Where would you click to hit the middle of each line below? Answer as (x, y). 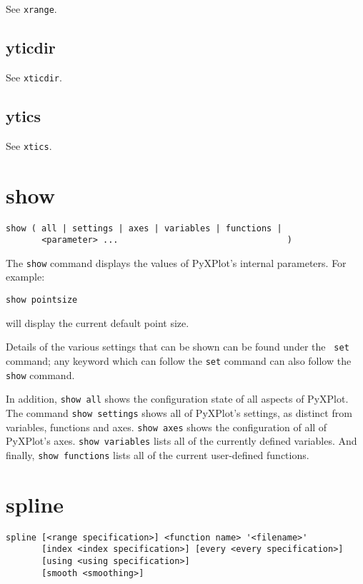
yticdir (31, 47)
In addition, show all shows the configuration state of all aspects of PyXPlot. (177, 399)
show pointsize (42, 300)
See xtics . (29, 145)
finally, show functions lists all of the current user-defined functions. (158, 454)
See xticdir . (34, 77)
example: (25, 277)
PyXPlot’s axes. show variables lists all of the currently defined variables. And (181, 441)
